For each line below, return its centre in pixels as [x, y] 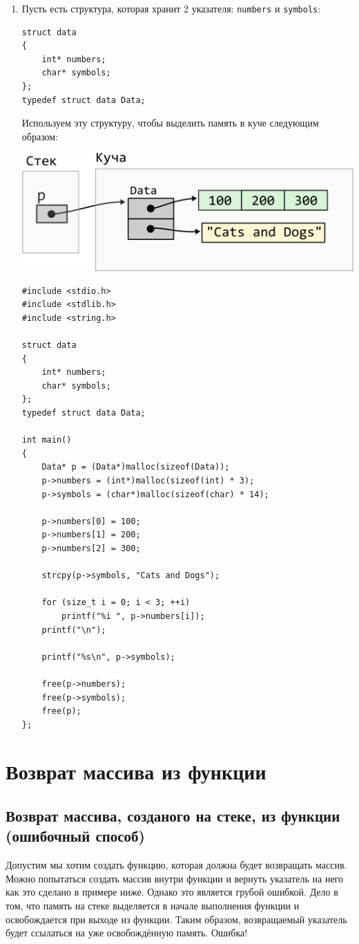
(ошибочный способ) [76, 836]
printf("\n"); [74, 630]
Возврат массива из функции [136, 771]
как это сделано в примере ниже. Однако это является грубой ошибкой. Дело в [172, 892]
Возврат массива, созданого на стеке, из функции [173, 816]
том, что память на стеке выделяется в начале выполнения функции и [153, 906]
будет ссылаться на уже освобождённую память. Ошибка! [127, 933]
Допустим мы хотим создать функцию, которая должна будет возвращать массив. [176, 865]
